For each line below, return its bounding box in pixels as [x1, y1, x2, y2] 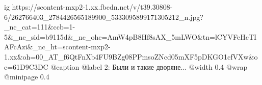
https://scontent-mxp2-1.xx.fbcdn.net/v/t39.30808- [12, 2, 173, 12]
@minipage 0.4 [4, 71, 49, 82]
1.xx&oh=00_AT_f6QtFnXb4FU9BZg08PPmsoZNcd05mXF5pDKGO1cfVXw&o [4, 51, 258, 62]
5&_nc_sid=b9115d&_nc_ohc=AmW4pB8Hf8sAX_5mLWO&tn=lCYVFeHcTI [4, 31, 257, 42]
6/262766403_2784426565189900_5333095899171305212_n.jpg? [4, 11, 203, 22]
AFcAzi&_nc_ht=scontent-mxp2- [4, 41, 111, 52]
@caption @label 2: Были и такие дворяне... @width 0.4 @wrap [50, 61, 248, 72]
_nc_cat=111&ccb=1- [4, 21, 75, 32]
